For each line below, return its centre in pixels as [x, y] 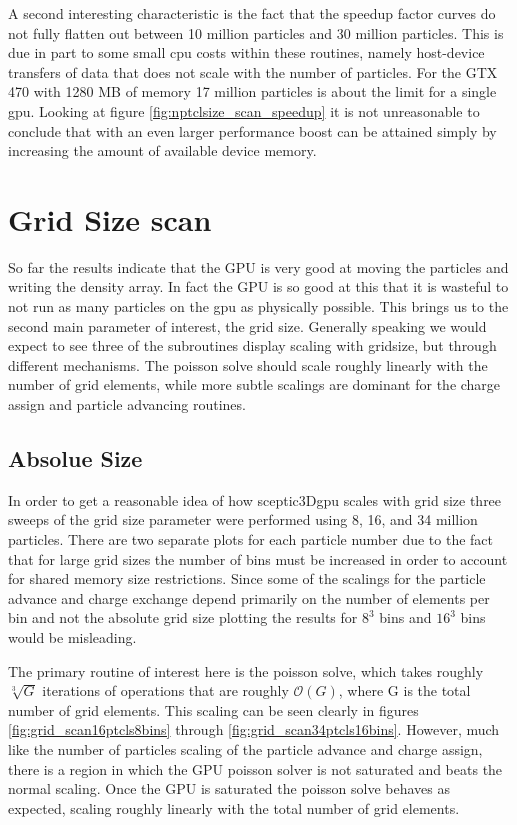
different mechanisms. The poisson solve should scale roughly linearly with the [248, 364]
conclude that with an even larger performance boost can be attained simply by [252, 130]
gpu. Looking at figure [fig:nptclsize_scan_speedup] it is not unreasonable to [244, 110]
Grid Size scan [110, 218]
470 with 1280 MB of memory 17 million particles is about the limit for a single [252, 91]
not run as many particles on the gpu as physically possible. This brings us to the [258, 306]
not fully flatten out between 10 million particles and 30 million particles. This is [256, 32]
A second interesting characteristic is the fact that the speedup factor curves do [252, 13]
